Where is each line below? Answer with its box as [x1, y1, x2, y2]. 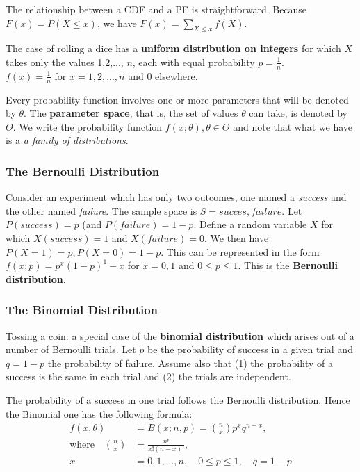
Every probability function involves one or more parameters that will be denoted [6, 92, 349, 106]
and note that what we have [233, 119, 353, 133]
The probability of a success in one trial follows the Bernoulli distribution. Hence [6, 392, 350, 407]
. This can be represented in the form [161, 244, 320, 259]
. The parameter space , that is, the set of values [24, 106, 238, 120]
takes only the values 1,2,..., [6, 54, 124, 69]
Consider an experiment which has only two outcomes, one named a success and [6, 190, 347, 204]
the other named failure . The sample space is [6, 203, 197, 218]
